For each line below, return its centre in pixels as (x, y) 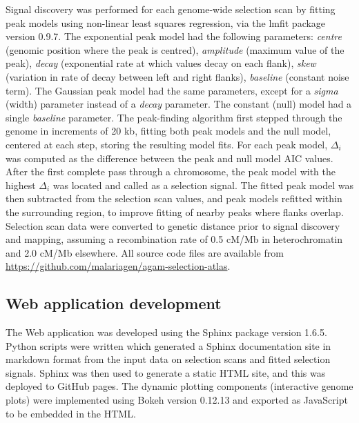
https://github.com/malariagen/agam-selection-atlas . (118, 266)
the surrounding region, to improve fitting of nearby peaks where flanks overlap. (175, 211)
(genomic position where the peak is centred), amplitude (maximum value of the (175, 49)
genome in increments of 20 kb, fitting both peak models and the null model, (168, 131)
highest (21, 185)
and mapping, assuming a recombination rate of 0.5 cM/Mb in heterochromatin (174, 239)
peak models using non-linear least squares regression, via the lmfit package (166, 22)
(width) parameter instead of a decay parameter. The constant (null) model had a (179, 104)
